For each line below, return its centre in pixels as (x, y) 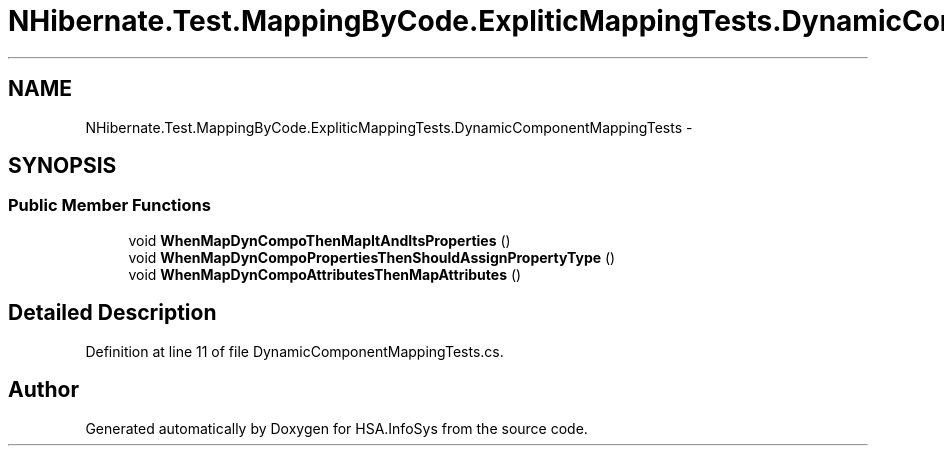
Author (43, 390)
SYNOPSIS (62, 166)
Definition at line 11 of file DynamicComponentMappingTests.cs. (294, 351)
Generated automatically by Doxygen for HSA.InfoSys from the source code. (336, 428)
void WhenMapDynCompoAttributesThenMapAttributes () (325, 274)
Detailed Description (112, 313)
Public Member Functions (109, 205)
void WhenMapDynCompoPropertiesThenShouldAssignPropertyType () (372, 257)
